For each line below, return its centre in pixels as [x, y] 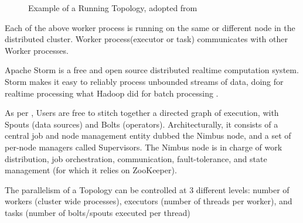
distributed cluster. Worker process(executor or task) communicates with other [146, 39]
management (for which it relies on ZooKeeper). [91, 170]
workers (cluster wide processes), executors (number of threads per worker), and [149, 201]
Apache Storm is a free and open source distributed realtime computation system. [152, 70]
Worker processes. [37, 50]
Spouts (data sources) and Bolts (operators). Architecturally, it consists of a [142, 124]
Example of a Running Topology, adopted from [113, 8]
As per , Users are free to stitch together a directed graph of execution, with [142, 113]
